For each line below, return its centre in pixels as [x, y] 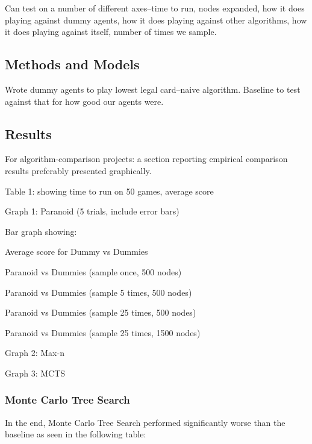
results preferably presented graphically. [78, 170]
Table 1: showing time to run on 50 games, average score [109, 191]
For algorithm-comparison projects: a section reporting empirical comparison [146, 159]
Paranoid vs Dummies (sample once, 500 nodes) [93, 271]
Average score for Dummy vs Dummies [76, 252]
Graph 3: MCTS [35, 373]
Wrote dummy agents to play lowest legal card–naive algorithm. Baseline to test [153, 89]
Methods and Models [72, 64]
